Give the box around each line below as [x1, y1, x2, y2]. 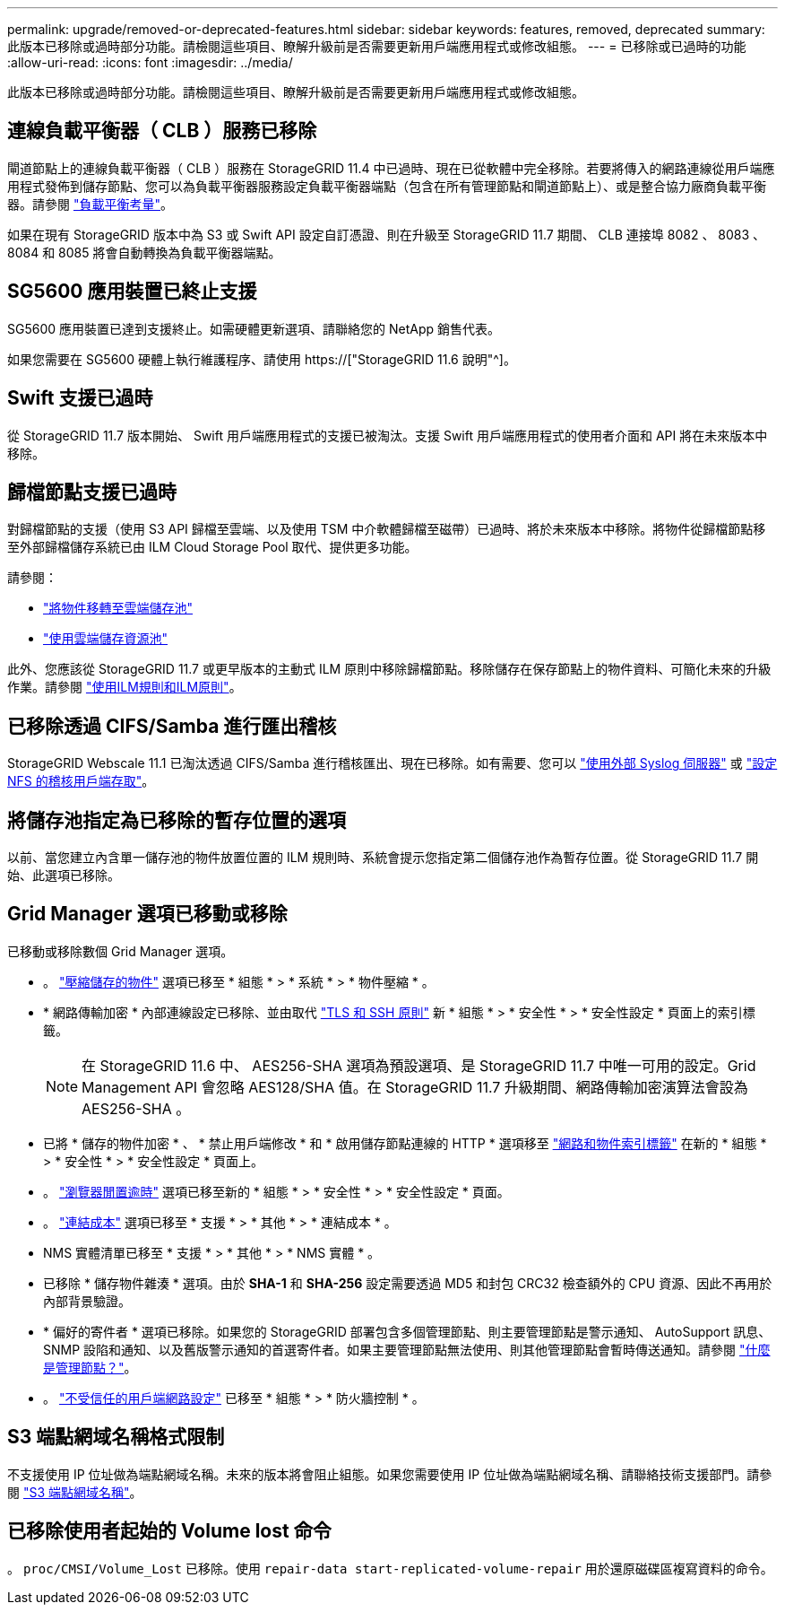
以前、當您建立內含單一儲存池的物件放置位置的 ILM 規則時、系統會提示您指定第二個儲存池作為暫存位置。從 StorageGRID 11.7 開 [7, 850, 759, 866]
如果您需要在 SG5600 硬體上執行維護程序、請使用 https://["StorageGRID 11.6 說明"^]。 [7, 351, 516, 367]
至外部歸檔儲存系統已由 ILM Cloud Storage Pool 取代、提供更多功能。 [7, 539, 418, 555]
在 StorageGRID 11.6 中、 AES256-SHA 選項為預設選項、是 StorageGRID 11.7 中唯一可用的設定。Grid [82, 1056, 756, 1075]
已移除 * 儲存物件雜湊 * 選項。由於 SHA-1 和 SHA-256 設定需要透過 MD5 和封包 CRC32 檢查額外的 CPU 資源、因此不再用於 [43, 1275, 772, 1291]
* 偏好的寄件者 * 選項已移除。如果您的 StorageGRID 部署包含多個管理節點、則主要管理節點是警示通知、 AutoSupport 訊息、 [43, 1323, 772, 1339]
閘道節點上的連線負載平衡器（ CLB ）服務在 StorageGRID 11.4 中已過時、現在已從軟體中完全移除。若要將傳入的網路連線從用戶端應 [7, 160, 775, 176]
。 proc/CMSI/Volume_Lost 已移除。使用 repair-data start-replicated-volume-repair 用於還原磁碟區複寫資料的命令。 [7, 1560, 773, 1576]
